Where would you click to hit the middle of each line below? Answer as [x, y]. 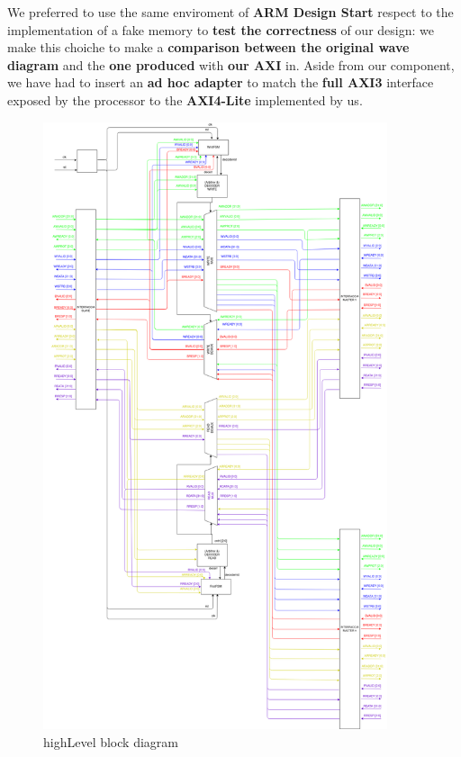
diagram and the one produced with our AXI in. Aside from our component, [231, 64]
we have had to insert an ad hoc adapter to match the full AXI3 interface [221, 82]
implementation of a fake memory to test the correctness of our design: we [221, 29]
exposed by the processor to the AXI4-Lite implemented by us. [185, 99]
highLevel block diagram [111, 742]
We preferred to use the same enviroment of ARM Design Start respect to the [230, 12]
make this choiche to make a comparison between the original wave [208, 47]
